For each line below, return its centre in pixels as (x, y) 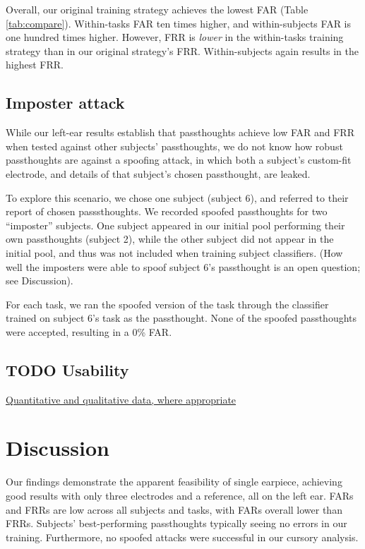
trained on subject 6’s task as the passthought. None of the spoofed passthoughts (181, 318)
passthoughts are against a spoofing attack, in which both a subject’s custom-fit (179, 160)
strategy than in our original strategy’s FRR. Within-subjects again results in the (182, 50)
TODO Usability (67, 369)
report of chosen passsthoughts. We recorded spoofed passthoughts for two (167, 211)
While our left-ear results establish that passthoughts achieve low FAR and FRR (180, 132)
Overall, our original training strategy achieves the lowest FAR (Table (157, 9)
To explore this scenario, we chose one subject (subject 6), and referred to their (177, 197)
